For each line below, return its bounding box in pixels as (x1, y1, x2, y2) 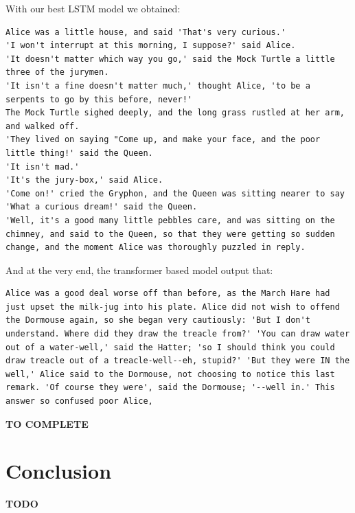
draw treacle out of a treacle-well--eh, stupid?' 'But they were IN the (5, 356, 350, 366)
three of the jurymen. (5, 67, 109, 78)
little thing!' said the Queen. (5, 148, 153, 158)
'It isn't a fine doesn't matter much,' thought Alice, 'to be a (5, 80, 310, 91)
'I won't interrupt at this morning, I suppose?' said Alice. (5, 41, 296, 51)
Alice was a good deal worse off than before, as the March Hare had (5, 288, 330, 299)
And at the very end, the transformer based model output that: (5, 262, 273, 277)
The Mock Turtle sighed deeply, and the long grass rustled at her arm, (5, 108, 345, 118)
